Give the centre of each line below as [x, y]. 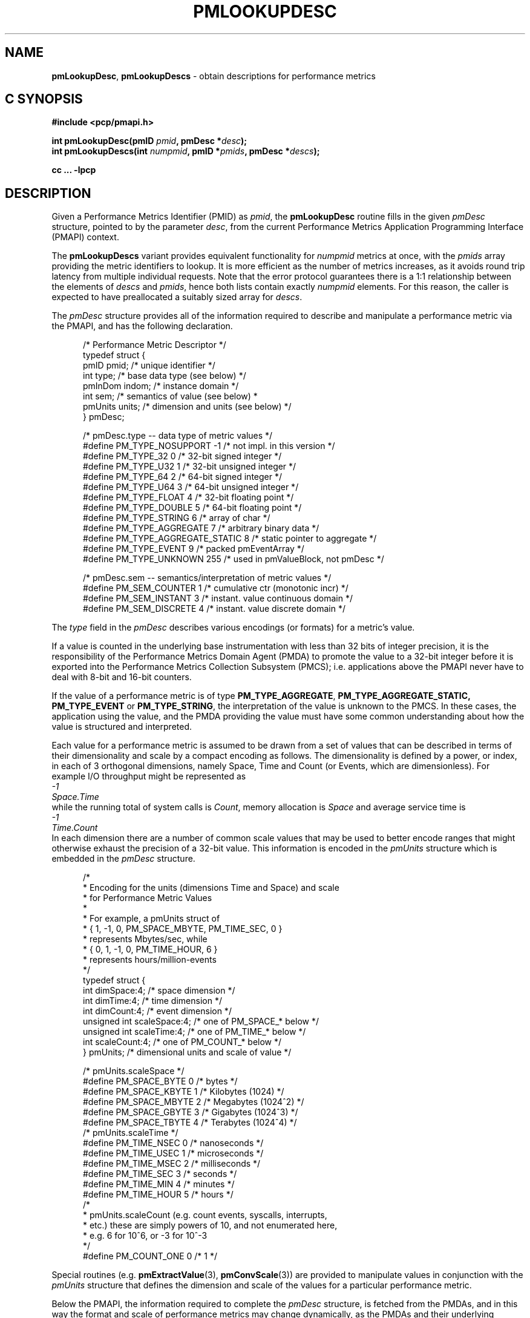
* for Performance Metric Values [148, 898]
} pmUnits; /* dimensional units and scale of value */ [187, 1052]
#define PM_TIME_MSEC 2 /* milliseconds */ [172, 1164]
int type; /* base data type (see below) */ [165, 376]
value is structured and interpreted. [122, 727]
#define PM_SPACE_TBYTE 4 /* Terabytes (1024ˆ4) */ [190, 1123]
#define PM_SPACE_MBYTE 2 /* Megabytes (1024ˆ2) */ [194, 1102]
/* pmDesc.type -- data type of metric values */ [178, 436]
